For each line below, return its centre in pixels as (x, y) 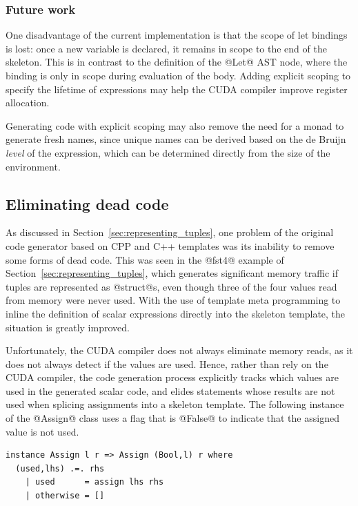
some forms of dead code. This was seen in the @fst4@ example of (145, 259)
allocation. (28, 103)
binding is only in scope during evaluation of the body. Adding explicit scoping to (178, 75)
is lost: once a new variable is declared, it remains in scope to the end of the (166, 48)
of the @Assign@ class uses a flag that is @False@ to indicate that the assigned (172, 418)
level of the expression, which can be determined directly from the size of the (168, 152)
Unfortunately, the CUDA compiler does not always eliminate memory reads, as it (179, 350)
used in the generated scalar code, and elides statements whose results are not (170, 390)
